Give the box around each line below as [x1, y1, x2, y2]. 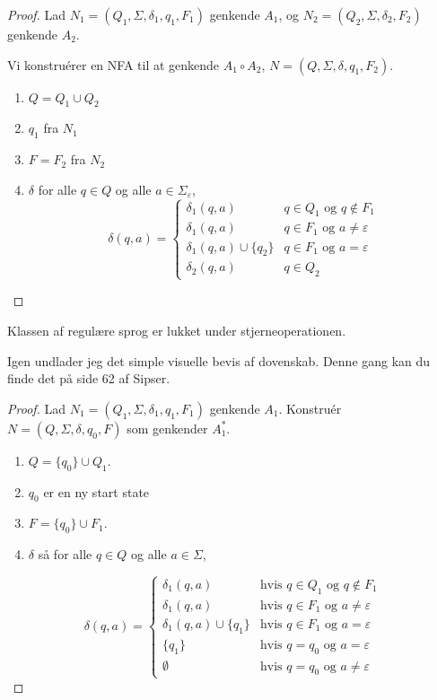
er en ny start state [43, 482, 150, 501]
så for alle [38, 545, 92, 564]
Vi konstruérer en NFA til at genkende [7, 55, 220, 74]
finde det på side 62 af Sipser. [7, 369, 170, 388]
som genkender [127, 418, 208, 437]
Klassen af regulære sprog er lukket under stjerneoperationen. [7, 320, 346, 339]
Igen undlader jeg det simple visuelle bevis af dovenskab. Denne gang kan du [7, 351, 431, 370]
